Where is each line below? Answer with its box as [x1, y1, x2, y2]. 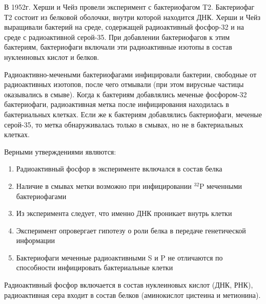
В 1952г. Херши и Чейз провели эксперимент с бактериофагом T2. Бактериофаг [4, 2, 255, 12]
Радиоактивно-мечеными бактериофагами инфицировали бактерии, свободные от [4, 69, 257, 79]
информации [16, 235, 55, 246]
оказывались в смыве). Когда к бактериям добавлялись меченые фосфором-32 [4, 89, 247, 99]
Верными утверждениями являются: [4, 146, 116, 157]
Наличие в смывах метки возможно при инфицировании [16, 180, 192, 191]
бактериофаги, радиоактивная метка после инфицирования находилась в [4, 99, 229, 110]
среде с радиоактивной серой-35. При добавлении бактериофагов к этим [4, 31, 230, 42]
